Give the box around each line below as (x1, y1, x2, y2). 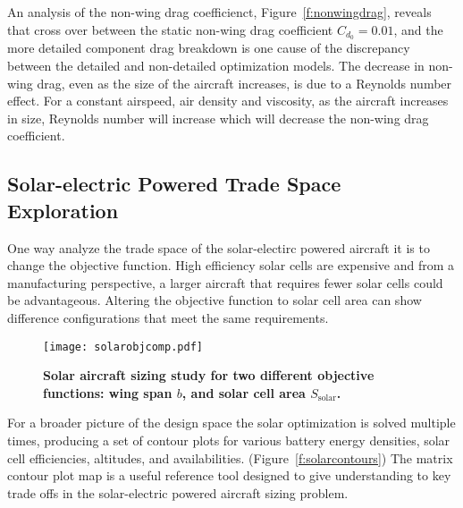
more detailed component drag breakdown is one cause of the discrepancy (7, 38, 410, 57)
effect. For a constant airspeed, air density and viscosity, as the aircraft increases (7, 91, 449, 110)
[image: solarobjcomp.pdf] (43, 340, 203, 353)
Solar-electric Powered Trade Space (7, 170, 341, 198)
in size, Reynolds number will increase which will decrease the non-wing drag (7, 108, 429, 127)
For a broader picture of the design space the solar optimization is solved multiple (7, 413, 456, 432)
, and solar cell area (181, 383, 306, 402)
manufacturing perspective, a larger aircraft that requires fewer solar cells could (7, 273, 443, 292)
